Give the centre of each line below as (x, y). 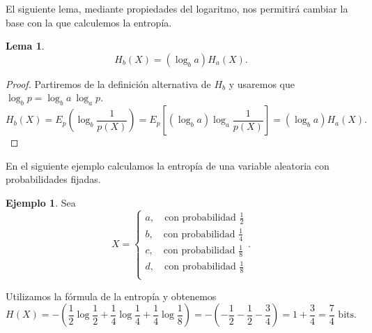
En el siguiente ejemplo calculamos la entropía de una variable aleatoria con (168, 165)
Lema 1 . (25, 46)
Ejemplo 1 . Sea (41, 202)
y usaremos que (262, 83)
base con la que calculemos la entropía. (89, 22)
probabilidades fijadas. (53, 179)
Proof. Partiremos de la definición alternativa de (108, 83)
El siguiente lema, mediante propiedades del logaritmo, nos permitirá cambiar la (177, 8)
